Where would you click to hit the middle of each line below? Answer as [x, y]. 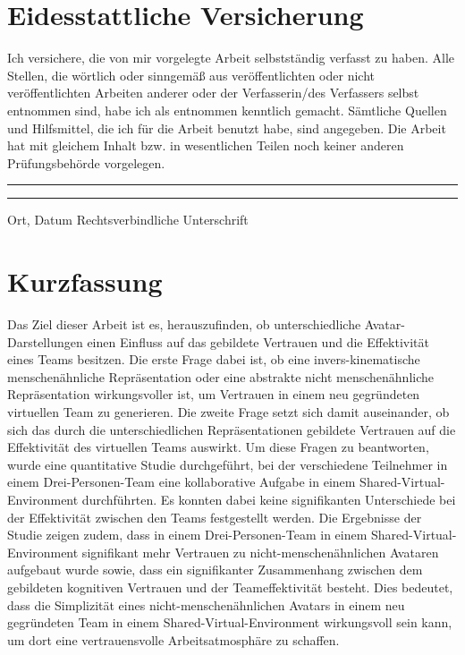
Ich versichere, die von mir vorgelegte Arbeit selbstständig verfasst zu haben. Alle [231, 58]
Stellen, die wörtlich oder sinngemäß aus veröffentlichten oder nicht [191, 75]
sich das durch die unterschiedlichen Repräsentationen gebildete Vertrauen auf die [232, 429]
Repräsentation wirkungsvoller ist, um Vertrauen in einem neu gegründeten [214, 394]
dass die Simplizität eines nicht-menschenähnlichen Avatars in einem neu [206, 604]
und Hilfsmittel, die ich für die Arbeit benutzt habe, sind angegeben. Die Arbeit [227, 128]
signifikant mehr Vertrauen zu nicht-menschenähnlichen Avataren [260, 552]
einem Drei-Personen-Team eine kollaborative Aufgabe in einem [182, 482]
